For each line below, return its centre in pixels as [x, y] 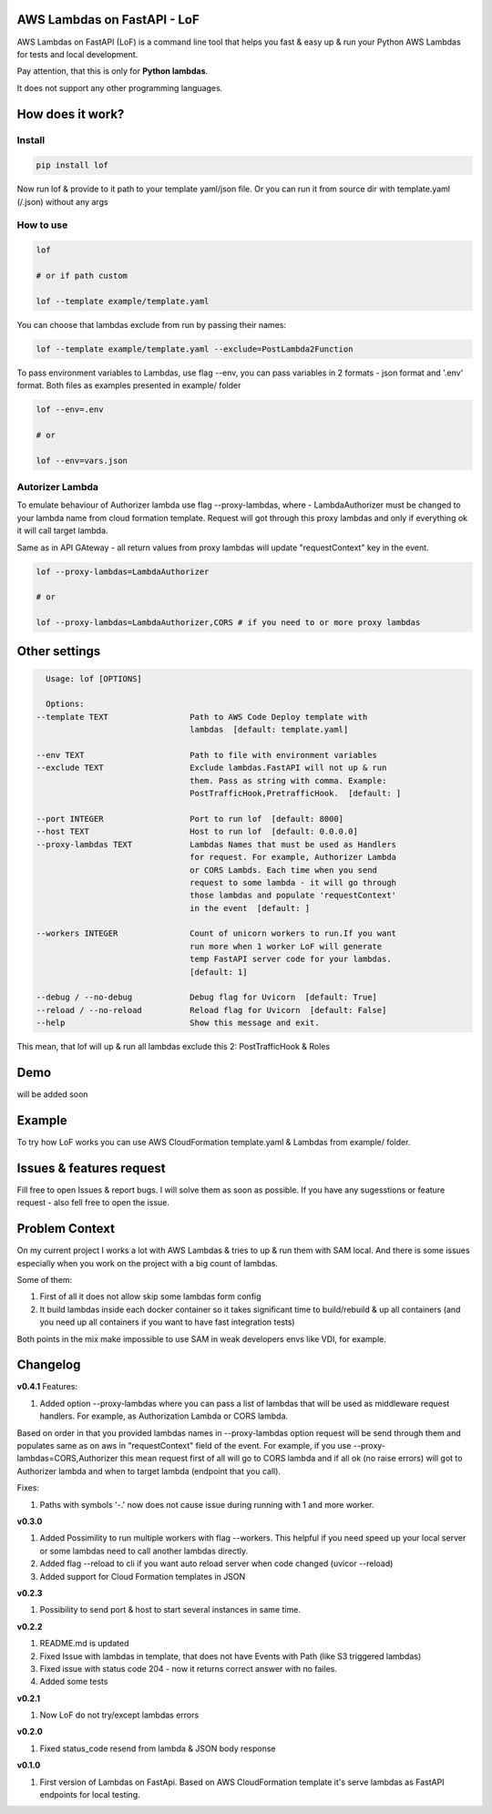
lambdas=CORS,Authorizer [67, 1459]
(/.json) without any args [62, 201]
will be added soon [52, 1094]
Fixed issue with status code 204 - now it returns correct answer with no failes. [188, 1668]
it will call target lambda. [62, 531]
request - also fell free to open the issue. [93, 1203]
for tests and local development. [77, 54]
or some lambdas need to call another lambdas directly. [144, 1551]
